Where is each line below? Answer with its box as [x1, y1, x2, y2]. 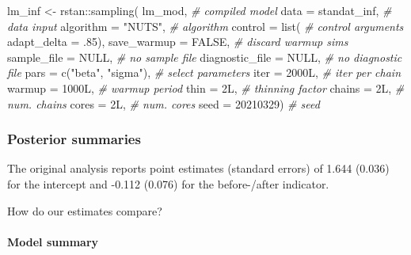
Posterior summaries [7, 129, 141, 149]
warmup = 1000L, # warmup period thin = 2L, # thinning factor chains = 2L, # [7, 79, 405, 96]
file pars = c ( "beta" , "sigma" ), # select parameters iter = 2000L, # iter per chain [7, 64, 401, 81]
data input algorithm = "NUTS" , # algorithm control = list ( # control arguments [7, 17, 404, 34]
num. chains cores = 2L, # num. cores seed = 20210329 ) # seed [7, 95, 320, 112]
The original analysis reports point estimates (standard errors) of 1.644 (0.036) [7, 160, 390, 177]
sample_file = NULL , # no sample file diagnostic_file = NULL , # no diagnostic [7, 48, 402, 65]
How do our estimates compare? [7, 202, 162, 219]
